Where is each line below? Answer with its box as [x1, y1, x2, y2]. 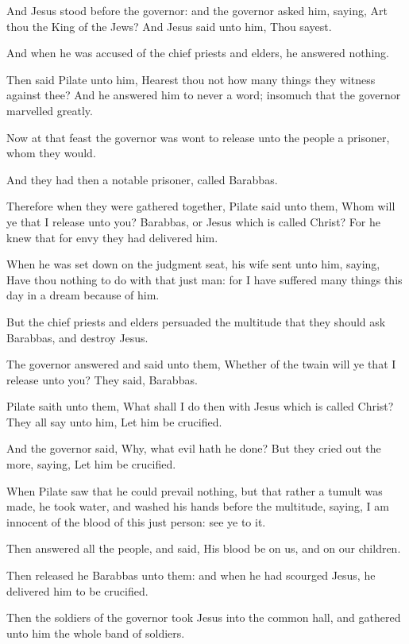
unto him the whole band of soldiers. [6, 624, 185, 641]
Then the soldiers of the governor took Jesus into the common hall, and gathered [6, 609, 401, 626]
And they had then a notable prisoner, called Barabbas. [6, 171, 278, 187]
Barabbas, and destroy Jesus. [6, 329, 149, 345]
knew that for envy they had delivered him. [6, 229, 218, 245]
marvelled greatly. [6, 102, 93, 118]
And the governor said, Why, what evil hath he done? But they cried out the [6, 440, 381, 457]
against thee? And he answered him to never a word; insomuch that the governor [6, 87, 401, 103]
